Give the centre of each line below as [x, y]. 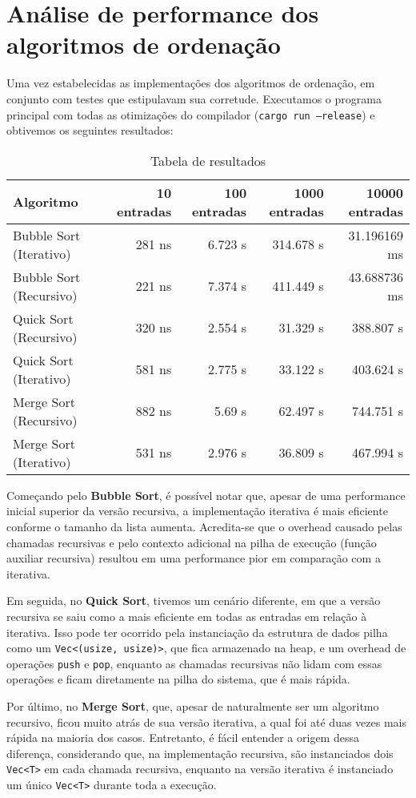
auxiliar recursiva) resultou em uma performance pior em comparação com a [194, 558]
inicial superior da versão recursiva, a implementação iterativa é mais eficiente [197, 511]
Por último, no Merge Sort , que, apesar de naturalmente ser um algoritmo [193, 706]
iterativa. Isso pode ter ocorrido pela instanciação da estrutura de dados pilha [197, 632]
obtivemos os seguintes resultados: [90, 130]
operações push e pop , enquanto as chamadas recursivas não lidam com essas [194, 663]
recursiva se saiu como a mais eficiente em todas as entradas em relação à [187, 616]
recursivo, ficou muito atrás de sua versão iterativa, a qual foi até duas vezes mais [207, 721]
